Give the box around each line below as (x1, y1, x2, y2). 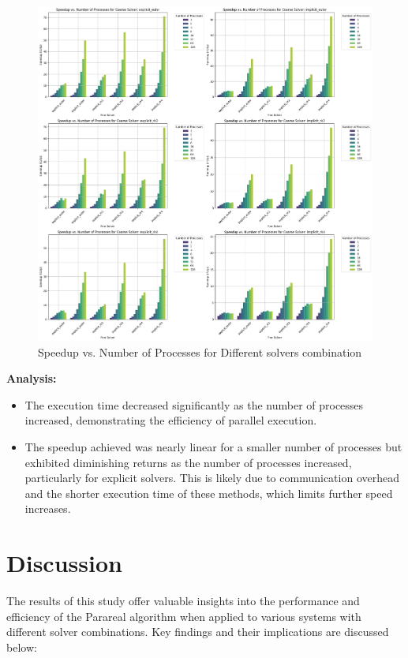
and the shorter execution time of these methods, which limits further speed (24, 484, 393, 501)
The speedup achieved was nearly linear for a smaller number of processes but (24, 438, 402, 454)
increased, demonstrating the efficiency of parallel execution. (24, 412, 317, 428)
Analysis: (6, 370, 57, 387)
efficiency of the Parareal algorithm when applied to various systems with (6, 608, 361, 624)
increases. (24, 500, 71, 517)
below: (6, 638, 37, 655)
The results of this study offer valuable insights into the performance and (6, 593, 360, 609)
